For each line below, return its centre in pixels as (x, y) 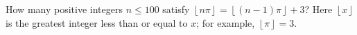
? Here (319, 9)
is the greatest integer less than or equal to (97, 22)
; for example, (226, 22)
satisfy (176, 9)
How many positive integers (64, 9)
